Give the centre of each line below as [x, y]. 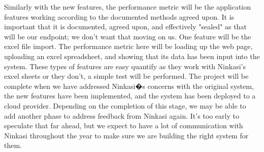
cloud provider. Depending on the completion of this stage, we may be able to [125, 105]
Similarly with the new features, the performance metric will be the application [128, 7]
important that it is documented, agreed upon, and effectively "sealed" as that [125, 27]
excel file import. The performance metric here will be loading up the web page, [128, 46]
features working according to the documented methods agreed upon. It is [119, 16]
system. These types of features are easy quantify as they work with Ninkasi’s [125, 66]
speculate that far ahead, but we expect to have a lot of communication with [124, 125]
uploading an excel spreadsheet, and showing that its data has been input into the [132, 56]
